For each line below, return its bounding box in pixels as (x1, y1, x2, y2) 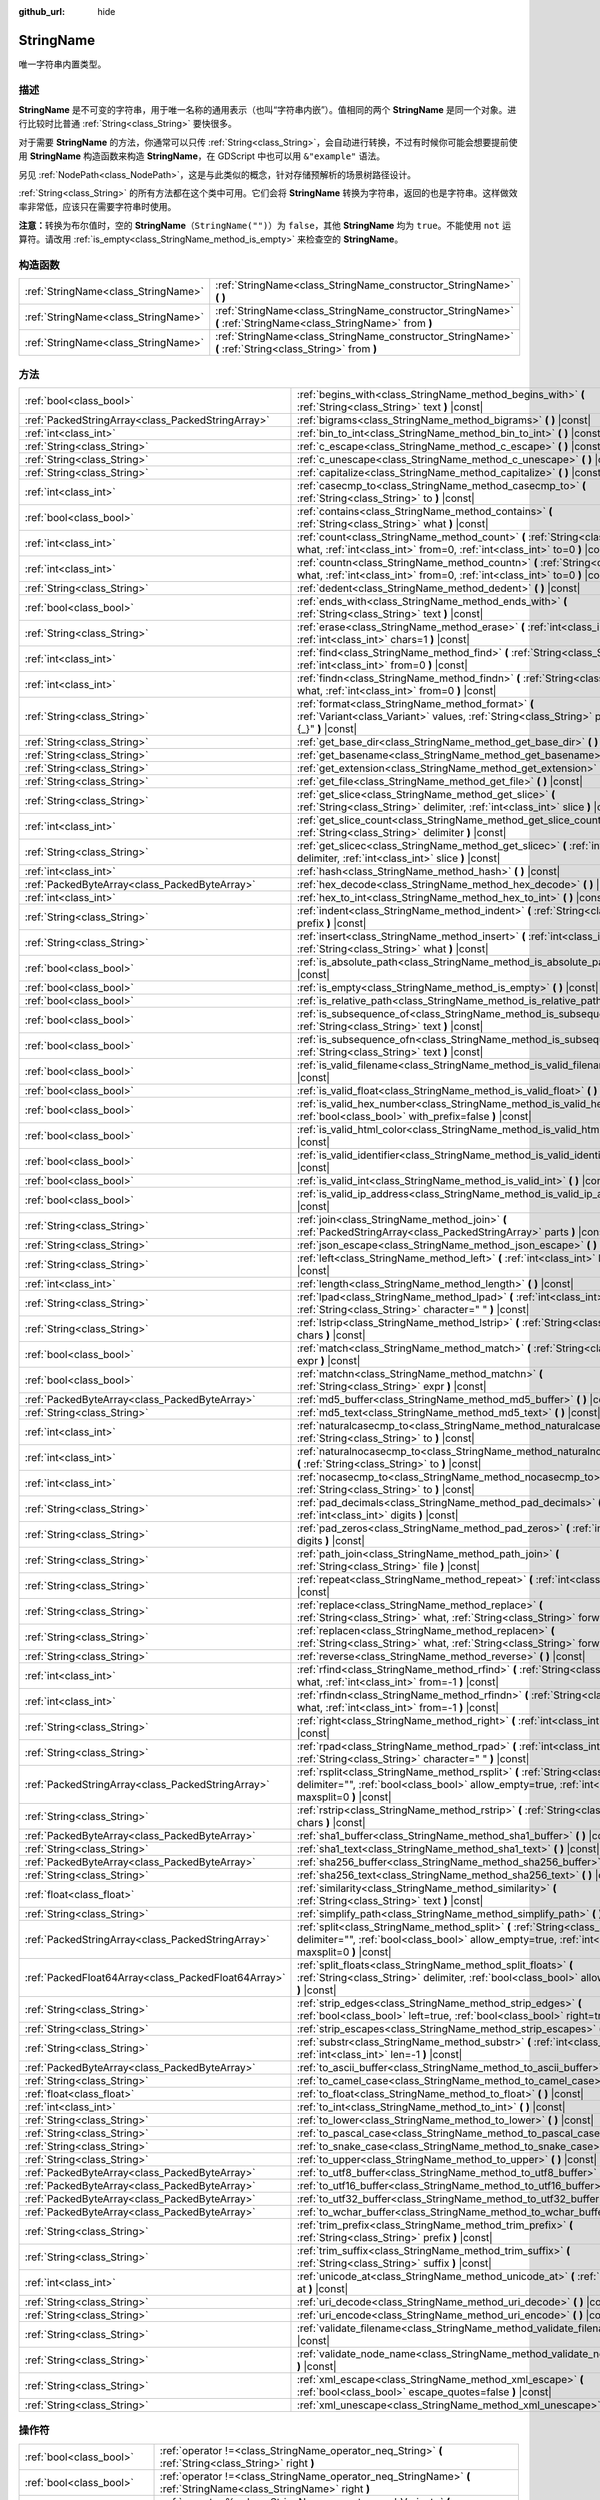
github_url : (18, 6, 65, 17)
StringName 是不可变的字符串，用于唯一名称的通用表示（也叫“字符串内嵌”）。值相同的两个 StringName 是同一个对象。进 (18, 104, 517, 116)
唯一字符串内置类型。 (18, 58, 107, 70)
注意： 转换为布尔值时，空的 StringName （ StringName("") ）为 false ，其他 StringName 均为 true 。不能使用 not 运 (18, 219, 512, 231)
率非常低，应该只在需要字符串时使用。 (18, 201, 177, 213)
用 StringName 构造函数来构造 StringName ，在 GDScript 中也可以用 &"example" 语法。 (18, 150, 385, 162)
